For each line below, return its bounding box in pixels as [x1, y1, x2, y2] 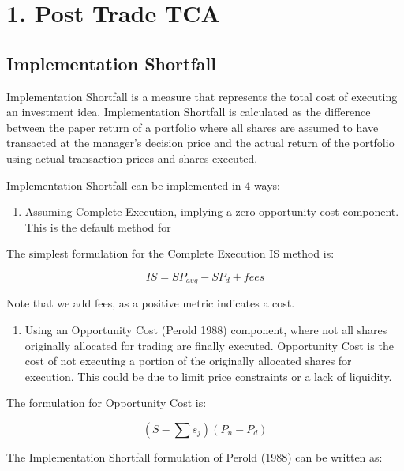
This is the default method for [24, 218, 171, 235]
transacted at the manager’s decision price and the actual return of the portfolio [6, 134, 395, 151]
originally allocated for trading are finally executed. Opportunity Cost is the [24, 337, 394, 353]
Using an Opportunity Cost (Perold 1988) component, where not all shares [24, 321, 387, 337]
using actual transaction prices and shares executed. [6, 149, 258, 166]
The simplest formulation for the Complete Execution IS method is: [6, 245, 335, 262]
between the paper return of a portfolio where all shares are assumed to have [6, 119, 379, 135]
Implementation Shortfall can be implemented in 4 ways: [6, 176, 281, 193]
